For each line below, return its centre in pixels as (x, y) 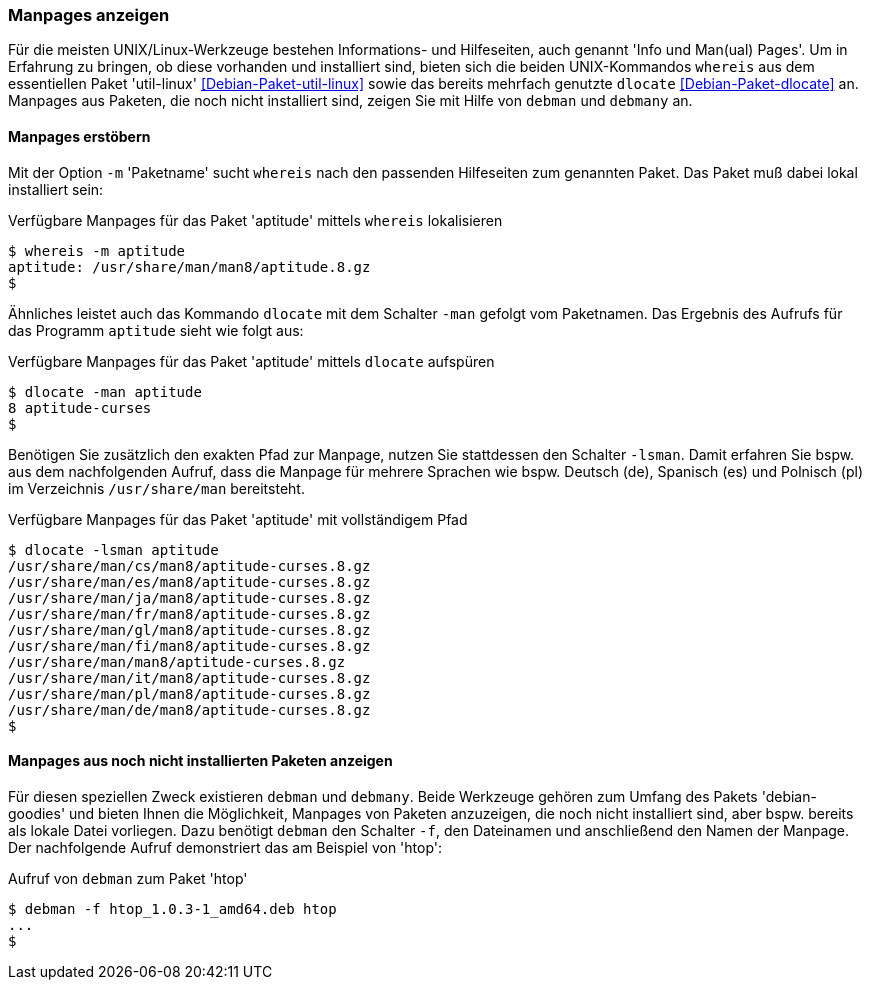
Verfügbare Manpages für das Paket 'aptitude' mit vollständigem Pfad (238, 519)
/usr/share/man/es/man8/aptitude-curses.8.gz (189, 581)
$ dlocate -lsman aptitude (113, 549)
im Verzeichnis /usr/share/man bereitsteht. (156, 488)
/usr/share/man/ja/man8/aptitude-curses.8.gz (189, 597)
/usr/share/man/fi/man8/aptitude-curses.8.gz (189, 645)
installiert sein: (56, 189)
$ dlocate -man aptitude (105, 391)
